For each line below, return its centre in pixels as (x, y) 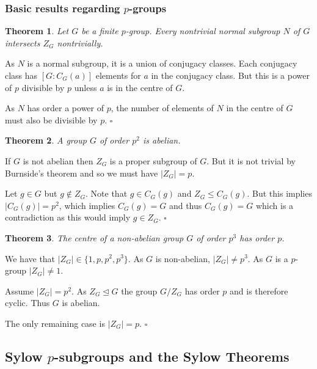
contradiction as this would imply (68, 217)
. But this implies (279, 193)
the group (139, 290)
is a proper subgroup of (153, 160)
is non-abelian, (183, 258)
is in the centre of (140, 87)
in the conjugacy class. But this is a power (230, 75)
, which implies (87, 205)
